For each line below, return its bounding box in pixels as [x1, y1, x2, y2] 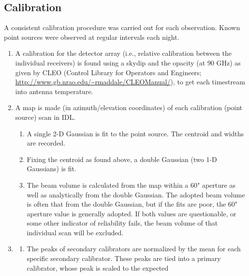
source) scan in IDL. [15, 112, 76, 122]
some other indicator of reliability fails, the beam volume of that [27, 218, 218, 228]
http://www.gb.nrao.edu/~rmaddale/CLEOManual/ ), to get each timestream [15, 77, 245, 87]
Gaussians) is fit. [27, 163, 76, 174]
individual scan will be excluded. [27, 227, 124, 237]
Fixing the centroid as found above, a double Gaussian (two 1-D [27, 154, 217, 164]
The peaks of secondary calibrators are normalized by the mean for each [27, 244, 241, 254]
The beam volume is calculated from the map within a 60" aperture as [27, 179, 235, 190]
